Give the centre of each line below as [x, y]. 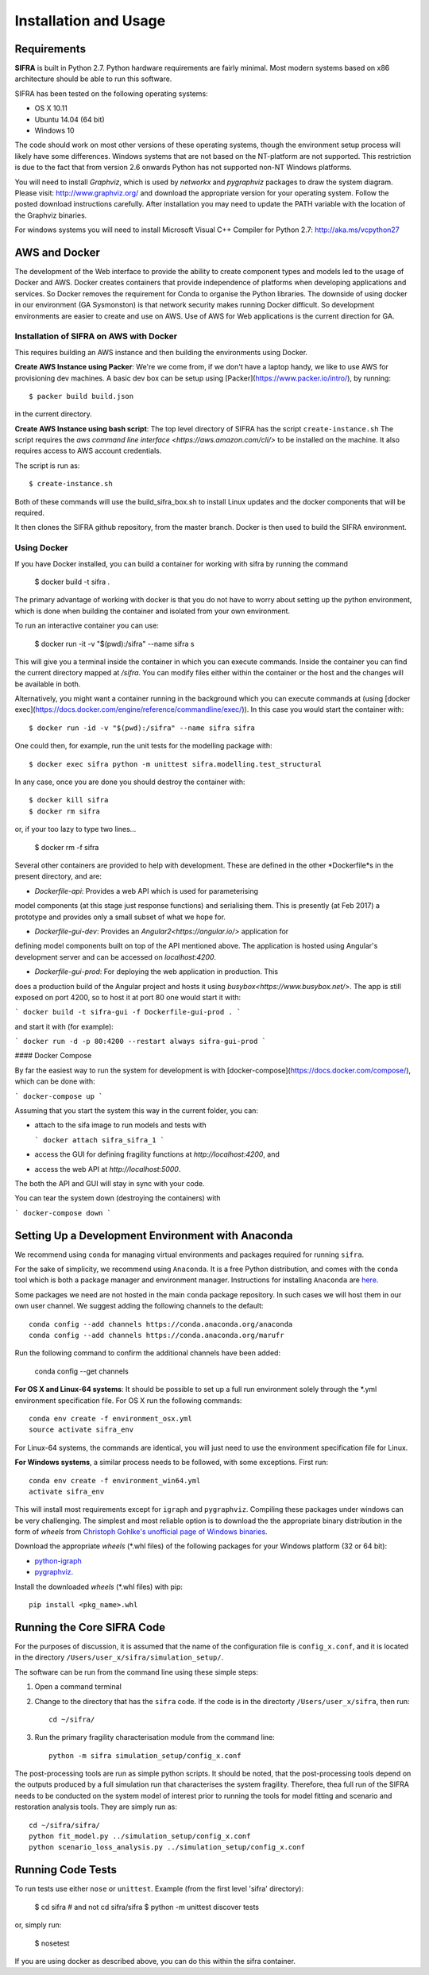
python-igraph [58, 1560]
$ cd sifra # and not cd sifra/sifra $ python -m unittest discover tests [147, 1907]
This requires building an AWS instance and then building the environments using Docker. [161, 352]
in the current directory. [54, 414]
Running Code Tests [66, 1870]
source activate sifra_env [81, 1430]
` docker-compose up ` [59, 1096]
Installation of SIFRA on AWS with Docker [96, 336]
